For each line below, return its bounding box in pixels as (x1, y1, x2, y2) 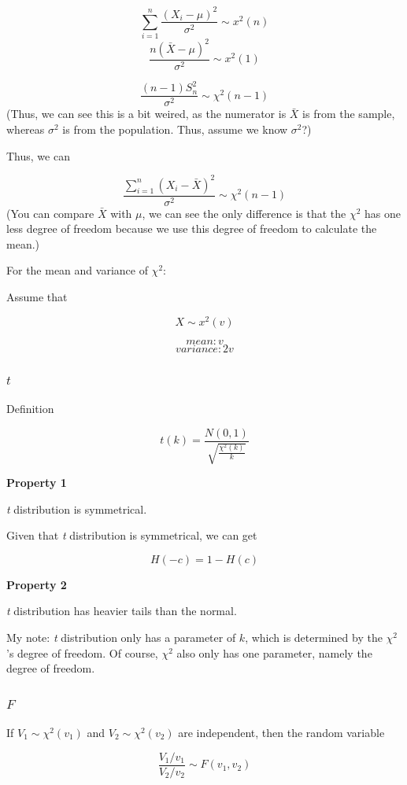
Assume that (6, 289, 68, 305)
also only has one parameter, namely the (176, 644, 372, 661)
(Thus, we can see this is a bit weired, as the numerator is (6, 105, 287, 122)
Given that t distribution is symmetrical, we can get (6, 527, 257, 544)
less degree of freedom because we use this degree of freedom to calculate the (6, 220, 377, 237)
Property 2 (6, 576, 67, 592)
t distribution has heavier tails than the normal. (6, 603, 237, 619)
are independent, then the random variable (178, 724, 385, 740)
